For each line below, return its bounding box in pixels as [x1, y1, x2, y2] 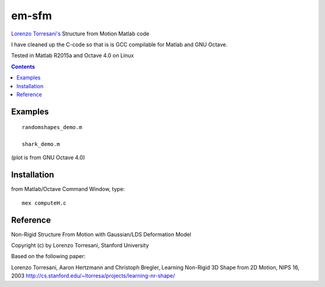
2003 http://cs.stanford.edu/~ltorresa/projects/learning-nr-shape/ [11, 272, 175, 279]
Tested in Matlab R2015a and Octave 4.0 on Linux [11, 52, 134, 59]
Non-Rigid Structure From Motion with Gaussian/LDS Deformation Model [11, 231, 192, 238]
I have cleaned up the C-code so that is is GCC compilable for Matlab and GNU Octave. [11, 41, 228, 48]
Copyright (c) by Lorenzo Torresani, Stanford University [11, 242, 149, 249]
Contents [11, 63, 36, 70]
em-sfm [11, 9, 52, 22]
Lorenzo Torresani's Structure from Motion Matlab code [11, 30, 150, 37]
